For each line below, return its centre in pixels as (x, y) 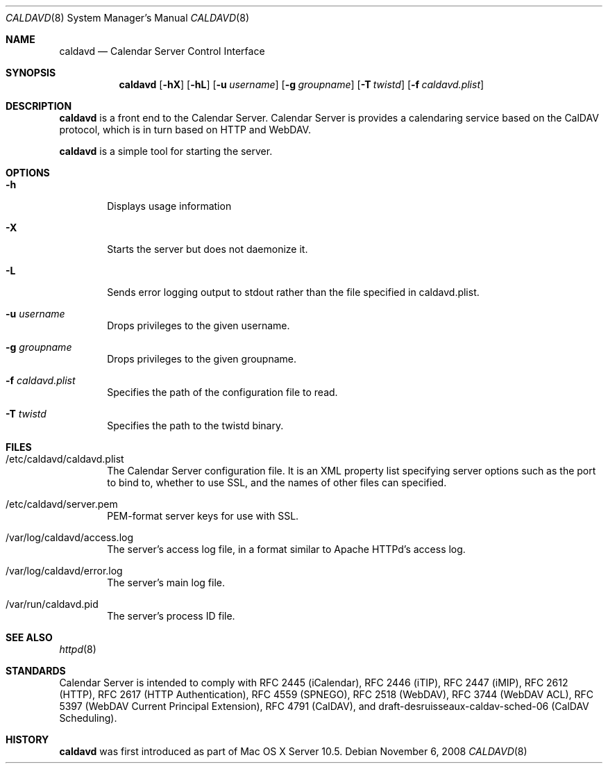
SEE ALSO (29, 637)
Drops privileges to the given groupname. (202, 359)
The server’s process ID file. (171, 616)
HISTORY (27, 739)
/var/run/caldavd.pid (52, 604)
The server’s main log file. (166, 582)
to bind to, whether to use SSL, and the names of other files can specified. (277, 482)
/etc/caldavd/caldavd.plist (65, 459)
